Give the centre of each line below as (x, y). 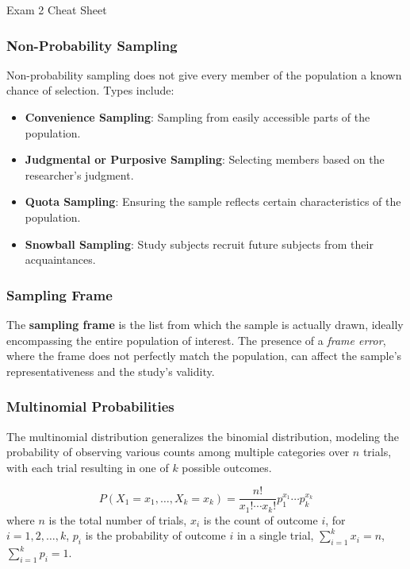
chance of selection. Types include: (90, 90)
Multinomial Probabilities (90, 406)
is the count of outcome (261, 519)
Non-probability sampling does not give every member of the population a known (204, 74)
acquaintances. (60, 259)
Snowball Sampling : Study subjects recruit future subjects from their (199, 244)
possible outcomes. (227, 467)
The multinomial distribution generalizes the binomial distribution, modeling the (203, 436)
